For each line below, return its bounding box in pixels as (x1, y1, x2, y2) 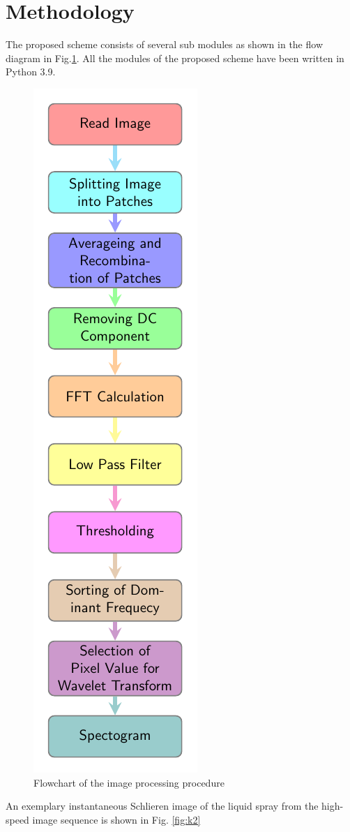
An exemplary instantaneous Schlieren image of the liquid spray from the (6, 798, 319, 813)
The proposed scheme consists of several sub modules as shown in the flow (6, 37, 323, 52)
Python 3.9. (6, 64, 56, 79)
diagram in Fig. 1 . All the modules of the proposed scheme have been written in (6, 50, 344, 65)
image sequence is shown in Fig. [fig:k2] (32, 812, 201, 826)
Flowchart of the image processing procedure (33, 775, 225, 789)
